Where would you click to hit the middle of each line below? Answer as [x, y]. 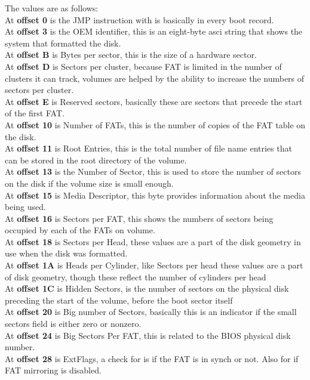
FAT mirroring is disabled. [53, 370]
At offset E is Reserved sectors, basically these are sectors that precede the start [154, 101]
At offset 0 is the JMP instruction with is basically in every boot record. [139, 19]
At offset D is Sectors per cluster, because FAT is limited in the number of [143, 66]
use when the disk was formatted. [66, 253]
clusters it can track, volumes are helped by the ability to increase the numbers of [155, 78]
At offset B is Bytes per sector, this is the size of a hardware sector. [131, 55]
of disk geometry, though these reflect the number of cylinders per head [136, 276]
